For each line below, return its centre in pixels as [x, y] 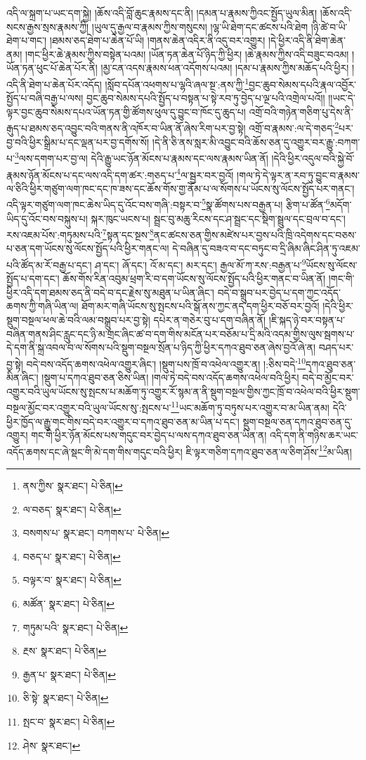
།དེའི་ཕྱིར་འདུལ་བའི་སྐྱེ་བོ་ [313, 158]
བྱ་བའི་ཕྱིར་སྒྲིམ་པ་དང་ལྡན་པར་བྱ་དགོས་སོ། [78, 142]
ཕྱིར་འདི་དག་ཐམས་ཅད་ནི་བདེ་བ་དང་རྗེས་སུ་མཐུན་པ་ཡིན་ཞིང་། [110, 292]
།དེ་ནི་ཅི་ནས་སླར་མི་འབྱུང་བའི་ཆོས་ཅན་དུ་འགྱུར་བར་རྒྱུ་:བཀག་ [256, 142]
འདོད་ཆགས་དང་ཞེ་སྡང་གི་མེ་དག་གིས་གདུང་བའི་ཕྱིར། [94, 451]
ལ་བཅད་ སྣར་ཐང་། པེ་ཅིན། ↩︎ [72, 509]
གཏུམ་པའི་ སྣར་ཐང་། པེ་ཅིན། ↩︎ [76, 627]
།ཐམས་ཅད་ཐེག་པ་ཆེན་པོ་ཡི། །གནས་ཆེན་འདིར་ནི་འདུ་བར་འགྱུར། [157, 40]
